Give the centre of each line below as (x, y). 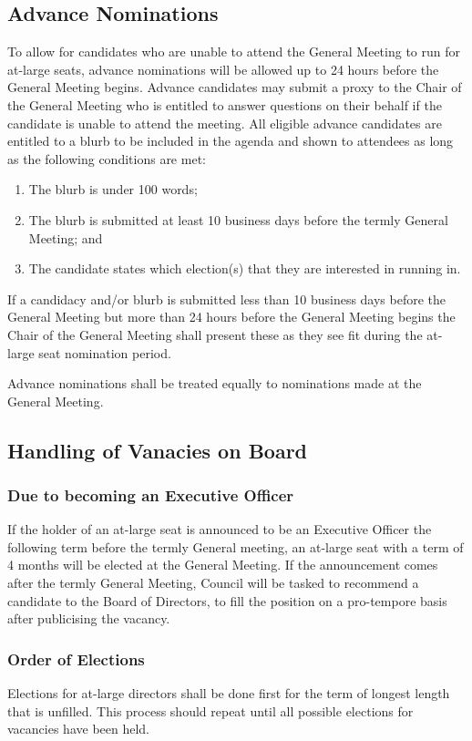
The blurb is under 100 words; (113, 189)
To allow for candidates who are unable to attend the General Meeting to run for (234, 51)
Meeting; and (66, 237)
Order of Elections (76, 659)
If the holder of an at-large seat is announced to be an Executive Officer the (220, 529)
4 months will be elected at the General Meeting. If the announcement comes (223, 565)
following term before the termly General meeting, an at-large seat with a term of (236, 546)
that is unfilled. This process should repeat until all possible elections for (210, 710)
